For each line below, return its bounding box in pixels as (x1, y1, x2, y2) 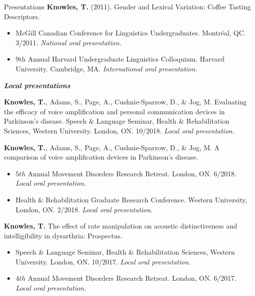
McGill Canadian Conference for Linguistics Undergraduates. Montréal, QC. (15, 28, 246, 38)
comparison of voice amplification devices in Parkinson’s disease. (4, 152, 198, 162)
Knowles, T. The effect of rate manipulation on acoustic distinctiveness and (4, 221, 237, 231)
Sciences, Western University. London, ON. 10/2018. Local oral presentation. (4, 125, 235, 135)
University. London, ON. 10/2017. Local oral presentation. (15, 256, 191, 266)
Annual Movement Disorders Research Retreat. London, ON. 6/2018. (28, 168, 237, 178)
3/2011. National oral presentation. (15, 37, 122, 47)
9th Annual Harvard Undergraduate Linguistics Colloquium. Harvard (15, 54, 224, 64)
